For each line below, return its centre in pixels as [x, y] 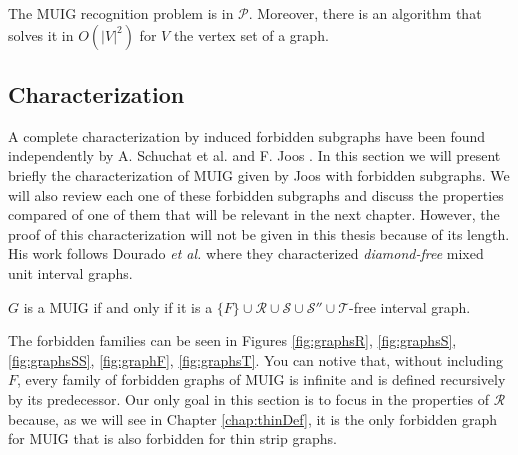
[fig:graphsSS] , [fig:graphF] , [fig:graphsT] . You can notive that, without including [255, 359]
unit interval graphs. [70, 272]
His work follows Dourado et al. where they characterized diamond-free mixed [246, 253]
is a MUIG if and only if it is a [118, 306]
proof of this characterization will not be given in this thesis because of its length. [259, 233]
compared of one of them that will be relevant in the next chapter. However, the [254, 214]
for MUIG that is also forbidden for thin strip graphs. [172, 438]
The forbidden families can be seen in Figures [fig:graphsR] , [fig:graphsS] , [232, 340]
